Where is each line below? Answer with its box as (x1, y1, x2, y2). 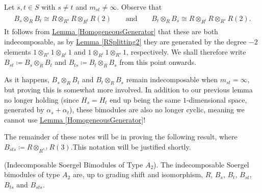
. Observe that (117, 2, 162, 12)
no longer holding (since (4, 94, 79, 105)
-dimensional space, (186, 94, 247, 105)
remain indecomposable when (126, 74, 218, 85)
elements (4, 46, 31, 57)
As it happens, (4, 74, 49, 85)
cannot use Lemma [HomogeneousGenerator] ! (4, 114, 146, 125)
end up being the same (110, 94, 181, 105)
